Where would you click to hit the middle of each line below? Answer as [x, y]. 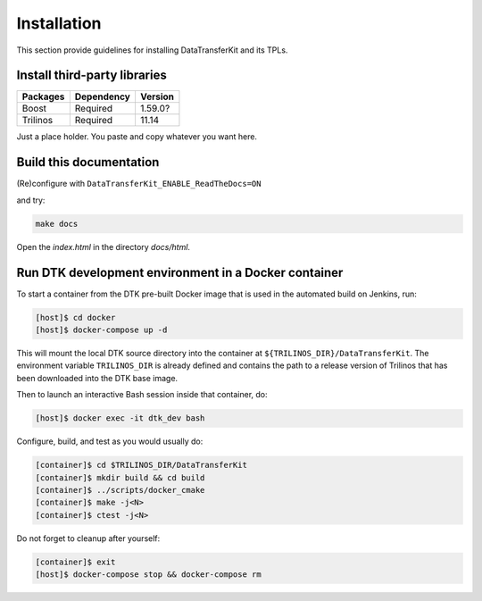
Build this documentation [88, 162]
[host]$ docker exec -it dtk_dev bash [120, 418]
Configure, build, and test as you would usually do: [110, 441]
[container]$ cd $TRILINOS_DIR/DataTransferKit [141, 465]
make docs [57, 224]
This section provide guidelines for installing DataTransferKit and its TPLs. [152, 50]
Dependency [103, 96]
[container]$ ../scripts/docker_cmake [120, 490]
